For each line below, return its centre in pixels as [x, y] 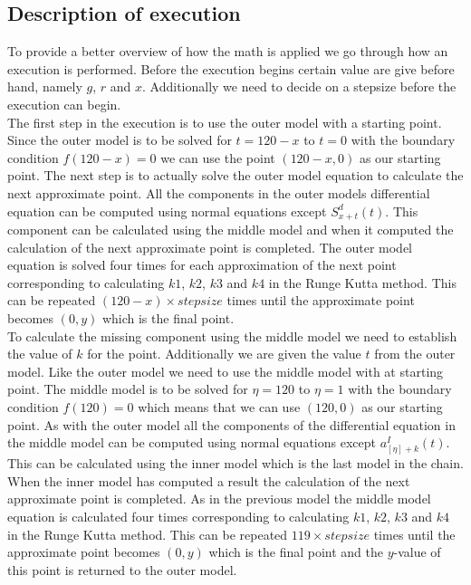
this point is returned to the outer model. [122, 569]
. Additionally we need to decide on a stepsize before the [299, 86]
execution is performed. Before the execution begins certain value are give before [231, 68]
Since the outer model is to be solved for [120, 140]
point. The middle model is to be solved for [128, 389]
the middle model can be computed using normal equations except [192, 442]
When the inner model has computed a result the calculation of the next [209, 480]
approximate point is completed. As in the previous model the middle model [219, 499]
